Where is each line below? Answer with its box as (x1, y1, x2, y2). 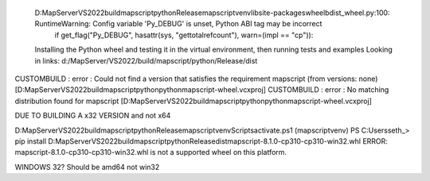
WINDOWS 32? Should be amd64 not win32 (14, 162, 160, 171)
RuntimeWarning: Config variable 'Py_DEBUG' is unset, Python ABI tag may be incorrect (34, 19, 322, 29)
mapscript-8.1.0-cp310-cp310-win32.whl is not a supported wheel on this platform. (14, 148, 287, 157)
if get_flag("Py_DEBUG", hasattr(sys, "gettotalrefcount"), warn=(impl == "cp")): (54, 30, 314, 40)
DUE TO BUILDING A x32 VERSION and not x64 (14, 111, 171, 121)
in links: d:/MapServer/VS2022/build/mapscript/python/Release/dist (34, 56, 258, 65)
